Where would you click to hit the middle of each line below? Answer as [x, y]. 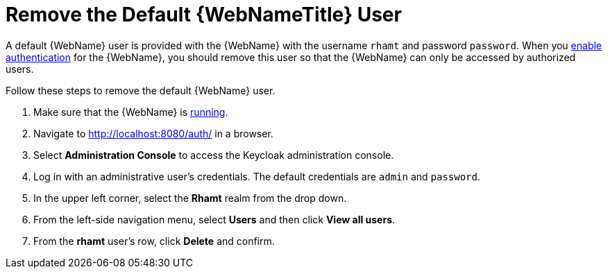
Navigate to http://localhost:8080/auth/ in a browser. [153, 133]
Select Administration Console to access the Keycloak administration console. [214, 155]
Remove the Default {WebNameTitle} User [204, 15]
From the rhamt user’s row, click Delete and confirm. [154, 241]
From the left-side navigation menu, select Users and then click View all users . [214, 219]
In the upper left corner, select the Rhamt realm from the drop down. [190, 198]
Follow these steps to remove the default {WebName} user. [141, 90]
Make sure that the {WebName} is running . [131, 112]
